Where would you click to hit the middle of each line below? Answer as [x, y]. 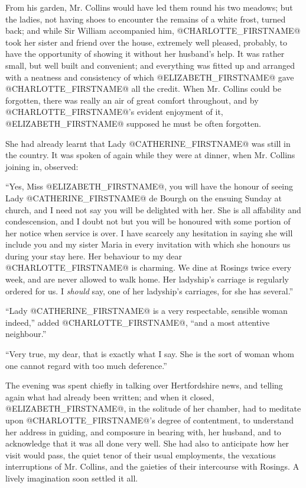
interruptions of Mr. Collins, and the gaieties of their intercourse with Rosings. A [152, 466]
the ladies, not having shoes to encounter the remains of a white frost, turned [146, 19]
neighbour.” [26, 334]
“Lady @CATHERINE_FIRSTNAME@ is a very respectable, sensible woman [147, 311]
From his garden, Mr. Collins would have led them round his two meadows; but [149, 7]
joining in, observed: [42, 166]
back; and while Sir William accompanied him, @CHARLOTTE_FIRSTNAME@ [153, 30]
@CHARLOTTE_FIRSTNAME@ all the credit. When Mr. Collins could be [143, 89]
